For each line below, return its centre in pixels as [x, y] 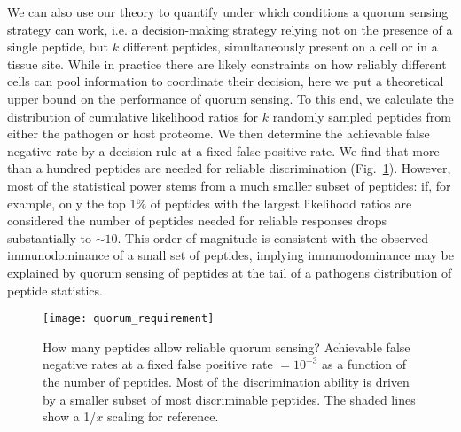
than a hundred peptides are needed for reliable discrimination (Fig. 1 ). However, [229, 168]
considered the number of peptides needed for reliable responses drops [197, 220]
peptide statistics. [55, 290]
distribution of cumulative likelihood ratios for [133, 116]
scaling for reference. [163, 416]
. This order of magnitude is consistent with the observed [273, 237]
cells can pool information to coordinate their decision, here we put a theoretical [226, 81]
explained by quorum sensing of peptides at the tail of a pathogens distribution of [230, 272]
